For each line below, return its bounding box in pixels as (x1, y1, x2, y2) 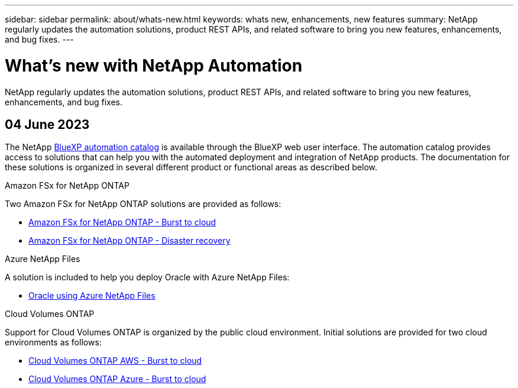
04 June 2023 (5, 117, 90, 132)
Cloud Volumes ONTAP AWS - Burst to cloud (28, 355, 202, 366)
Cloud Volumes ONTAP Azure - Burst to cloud (28, 374, 206, 384)
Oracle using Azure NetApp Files (28, 290, 156, 301)
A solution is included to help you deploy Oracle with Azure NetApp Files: (5, 272, 290, 283)
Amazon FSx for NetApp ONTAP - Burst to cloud (28, 217, 216, 228)
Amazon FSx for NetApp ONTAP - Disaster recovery (28, 235, 231, 246)
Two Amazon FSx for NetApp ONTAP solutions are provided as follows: (5, 199, 281, 209)
